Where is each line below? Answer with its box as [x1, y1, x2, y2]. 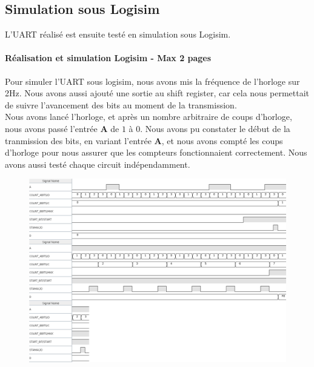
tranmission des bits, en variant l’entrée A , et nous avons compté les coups [5, 134, 283, 147]
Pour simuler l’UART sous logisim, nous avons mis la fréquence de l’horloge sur [5, 74, 300, 87]
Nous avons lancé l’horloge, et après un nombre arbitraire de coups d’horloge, [5, 110, 292, 123]
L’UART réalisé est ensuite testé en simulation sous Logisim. [5, 28, 231, 41]
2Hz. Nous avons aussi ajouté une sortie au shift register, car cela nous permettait [5, 87, 310, 99]
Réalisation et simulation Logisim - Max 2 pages [5, 51, 212, 64]
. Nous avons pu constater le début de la [140, 122, 290, 134]
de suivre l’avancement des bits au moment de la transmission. [5, 98, 237, 111]
